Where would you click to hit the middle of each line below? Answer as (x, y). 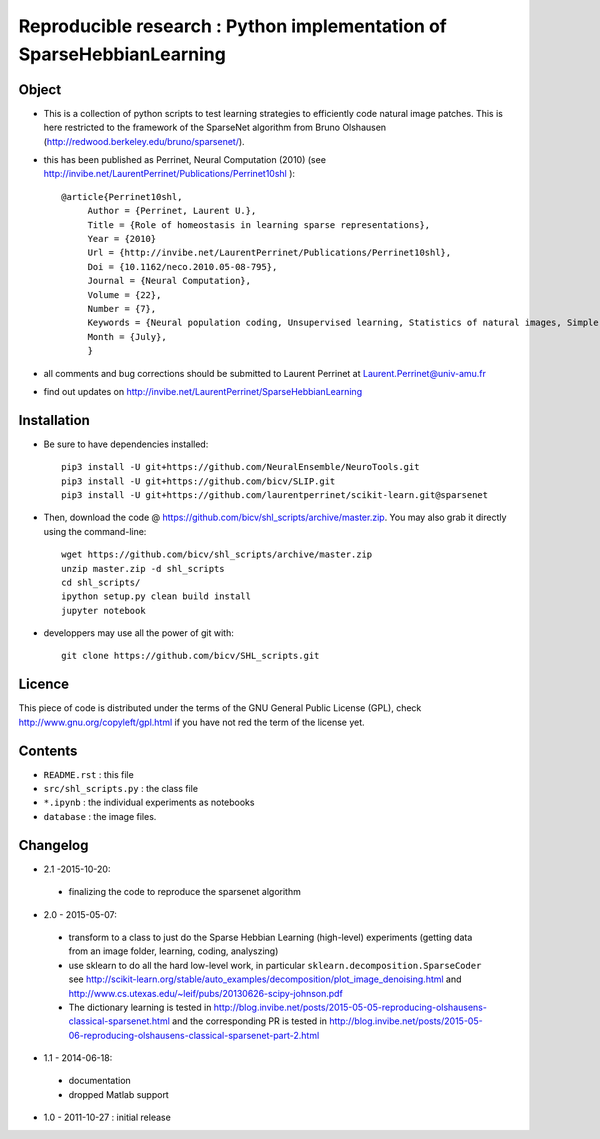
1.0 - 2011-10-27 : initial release (107, 1117)
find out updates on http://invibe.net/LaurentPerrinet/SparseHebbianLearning (203, 391)
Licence (44, 684)
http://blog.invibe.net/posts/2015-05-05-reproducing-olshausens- (350, 1007)
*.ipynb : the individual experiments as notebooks (149, 802)
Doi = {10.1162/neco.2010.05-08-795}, (182, 266)
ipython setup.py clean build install (156, 596)
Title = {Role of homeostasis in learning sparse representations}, (259, 224)
